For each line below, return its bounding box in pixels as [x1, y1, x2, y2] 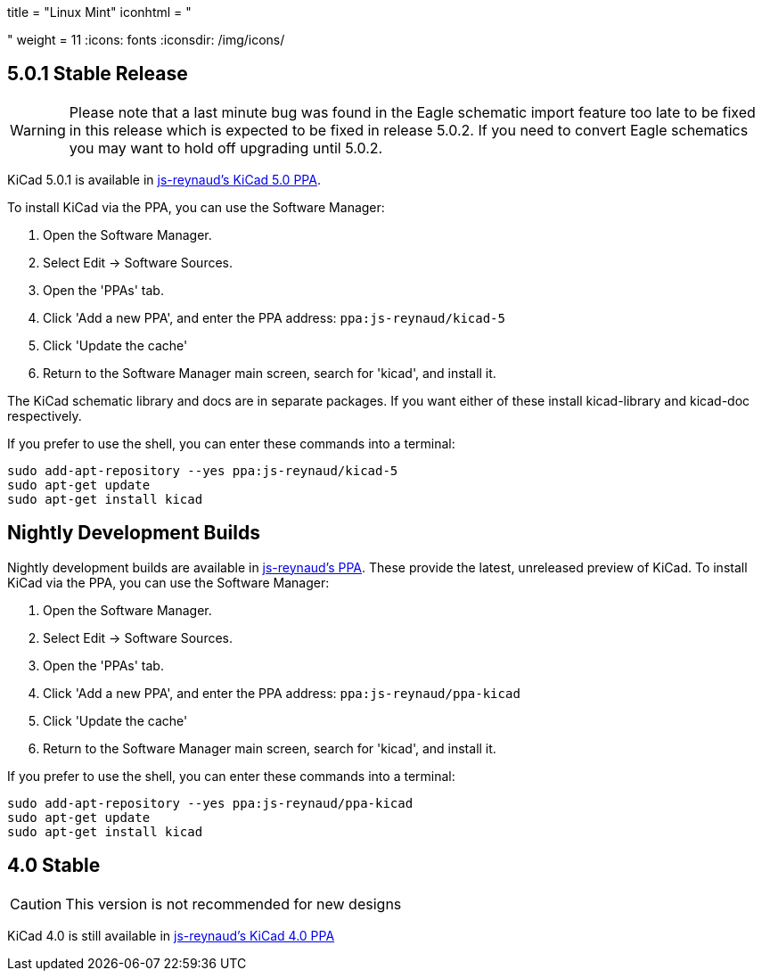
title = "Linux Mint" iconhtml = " [7, 4, 192, 20]
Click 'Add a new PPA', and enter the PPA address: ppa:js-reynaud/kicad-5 [43, 309, 505, 325]
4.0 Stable [7, 854, 101, 877]
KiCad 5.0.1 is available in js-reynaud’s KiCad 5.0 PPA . [7, 171, 321, 187]
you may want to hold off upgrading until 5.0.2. [69, 138, 383, 157]
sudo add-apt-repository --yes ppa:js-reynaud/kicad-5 [7, 463, 398, 478]
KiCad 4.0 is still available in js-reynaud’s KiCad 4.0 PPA [7, 927, 335, 943]
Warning [10, 120, 66, 139]
